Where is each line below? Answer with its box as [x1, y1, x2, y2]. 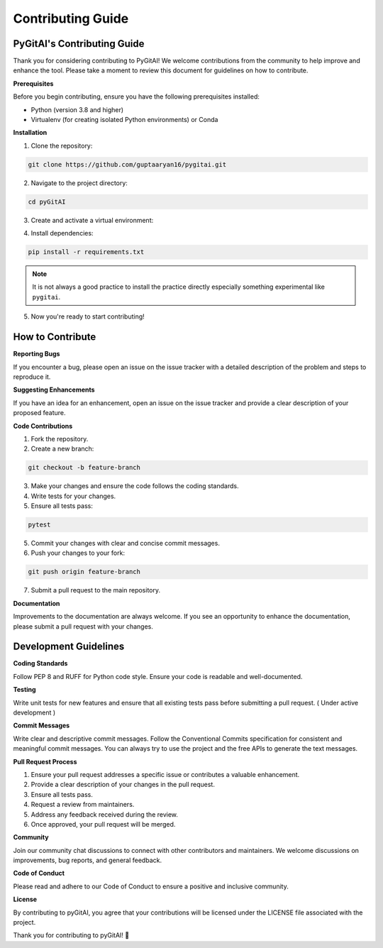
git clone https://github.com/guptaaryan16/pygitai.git [28, 160, 227, 168]
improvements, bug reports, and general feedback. [13, 856, 162, 865]
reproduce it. [13, 373, 51, 381]
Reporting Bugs [13, 350, 60, 358]
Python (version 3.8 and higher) [30, 105, 124, 114]
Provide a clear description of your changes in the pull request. [30, 781, 216, 789]
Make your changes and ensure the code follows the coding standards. [30, 482, 239, 490]
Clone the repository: [30, 141, 93, 150]
